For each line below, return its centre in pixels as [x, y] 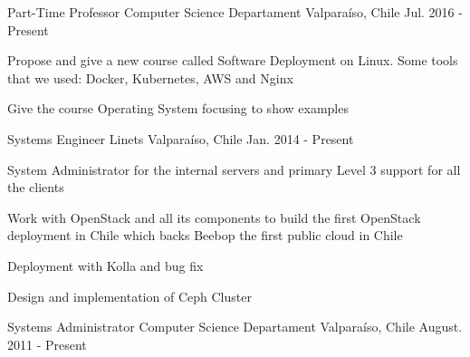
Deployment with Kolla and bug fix [106, 265]
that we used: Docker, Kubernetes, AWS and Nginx [150, 77]
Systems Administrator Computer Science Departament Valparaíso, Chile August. [235, 327]
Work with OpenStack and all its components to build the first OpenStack [214, 217]
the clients [36, 187]
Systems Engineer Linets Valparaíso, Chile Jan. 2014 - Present [181, 138]
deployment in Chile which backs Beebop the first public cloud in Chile [205, 235]
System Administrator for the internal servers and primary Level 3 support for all [234, 169]
